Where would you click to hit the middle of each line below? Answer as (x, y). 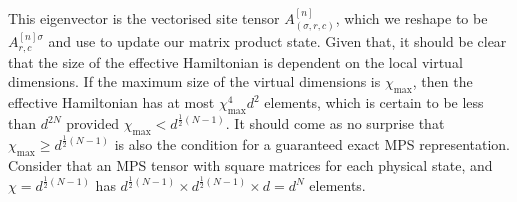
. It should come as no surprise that (335, 123)
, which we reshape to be (411, 17)
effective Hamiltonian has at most (111, 102)
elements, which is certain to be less (374, 102)
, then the (442, 81)
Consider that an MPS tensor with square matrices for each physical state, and (250, 165)
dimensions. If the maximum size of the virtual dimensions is (194, 81)
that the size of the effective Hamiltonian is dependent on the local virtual (235, 61)
